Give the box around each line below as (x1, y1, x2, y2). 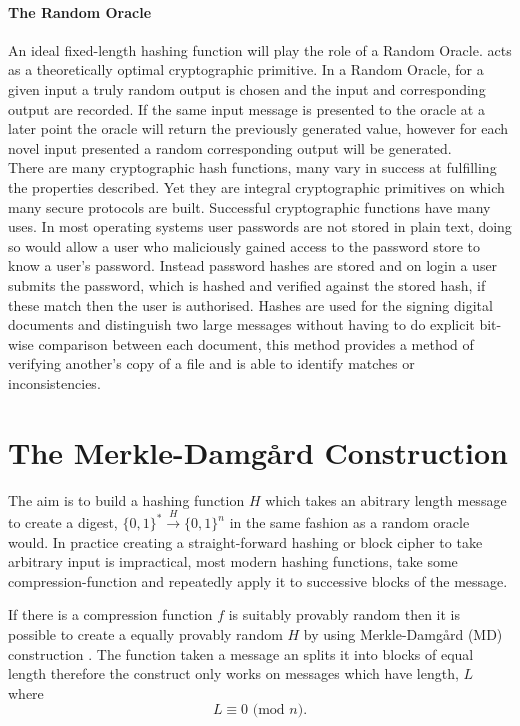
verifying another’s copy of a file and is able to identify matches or (8, 353, 415, 374)
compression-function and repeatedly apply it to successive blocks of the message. (8, 570, 508, 591)
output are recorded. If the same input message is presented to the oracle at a (8, 98, 485, 119)
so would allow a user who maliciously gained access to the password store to (8, 235, 480, 256)
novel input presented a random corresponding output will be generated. (8, 137, 452, 158)
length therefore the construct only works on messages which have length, (8, 663, 459, 684)
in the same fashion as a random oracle (229, 512, 470, 532)
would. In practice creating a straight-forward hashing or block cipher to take (8, 531, 483, 552)
